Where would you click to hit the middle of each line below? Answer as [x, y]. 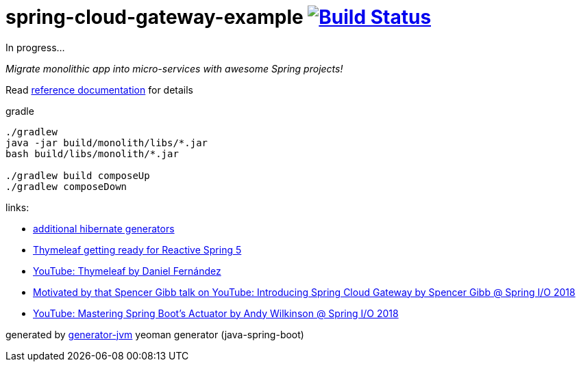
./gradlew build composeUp [78, 175]
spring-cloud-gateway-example [154, 17]
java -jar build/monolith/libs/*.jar [107, 142]
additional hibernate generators [104, 228]
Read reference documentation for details [100, 90]
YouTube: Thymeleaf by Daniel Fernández [127, 271]
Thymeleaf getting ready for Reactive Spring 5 [137, 249]
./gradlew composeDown [66, 186]
